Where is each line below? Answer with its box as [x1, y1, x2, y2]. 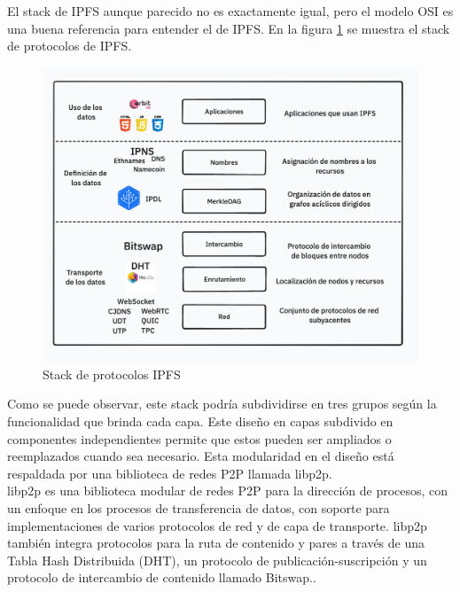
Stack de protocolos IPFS [43, 364, 181, 383]
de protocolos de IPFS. [7, 36, 132, 55]
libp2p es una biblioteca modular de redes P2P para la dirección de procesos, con [7, 481, 448, 500]
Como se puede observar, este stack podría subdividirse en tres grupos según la [7, 394, 437, 413]
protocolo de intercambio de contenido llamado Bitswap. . [7, 568, 316, 587]
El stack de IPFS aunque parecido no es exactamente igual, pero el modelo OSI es [7, 2, 454, 19]
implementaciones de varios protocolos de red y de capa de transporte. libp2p [7, 516, 427, 534]
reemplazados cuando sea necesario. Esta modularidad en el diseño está [7, 447, 394, 465]
